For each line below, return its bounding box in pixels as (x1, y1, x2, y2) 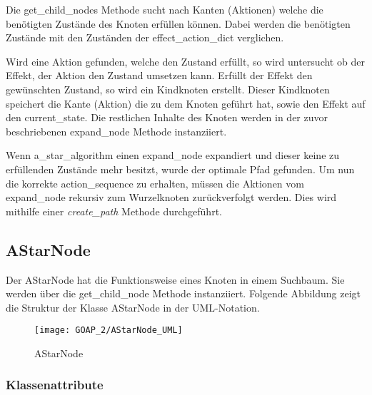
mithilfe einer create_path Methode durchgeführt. (6, 203, 222, 218)
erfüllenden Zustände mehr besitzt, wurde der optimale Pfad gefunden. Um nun (6, 161, 355, 176)
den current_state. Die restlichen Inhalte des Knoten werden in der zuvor (6, 110, 328, 125)
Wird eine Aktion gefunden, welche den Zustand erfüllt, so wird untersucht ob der (6, 53, 365, 68)
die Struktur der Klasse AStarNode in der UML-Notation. (6, 299, 260, 314)
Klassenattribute (6, 376, 104, 394)
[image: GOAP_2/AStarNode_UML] (34, 325, 183, 336)
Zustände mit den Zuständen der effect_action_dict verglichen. (6, 30, 284, 45)
